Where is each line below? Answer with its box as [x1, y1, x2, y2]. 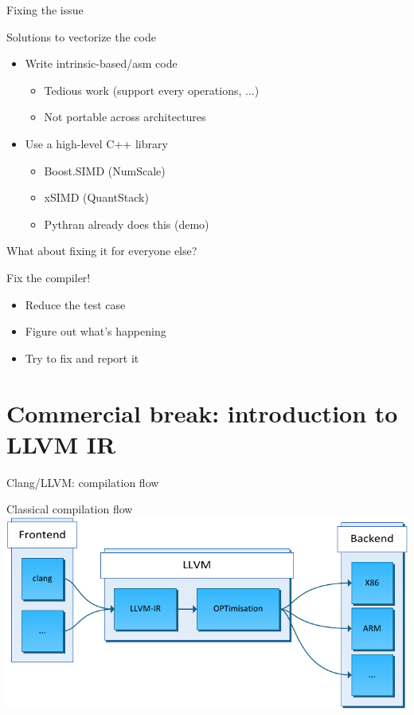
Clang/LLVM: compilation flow [6, 473, 159, 490]
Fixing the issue [6, 2, 84, 18]
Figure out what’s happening [25, 323, 166, 340]
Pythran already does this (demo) [44, 215, 209, 232]
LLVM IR [6, 427, 116, 460]
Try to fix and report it [25, 349, 139, 366]
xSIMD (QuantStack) [44, 189, 149, 206]
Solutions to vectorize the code [6, 28, 156, 45]
